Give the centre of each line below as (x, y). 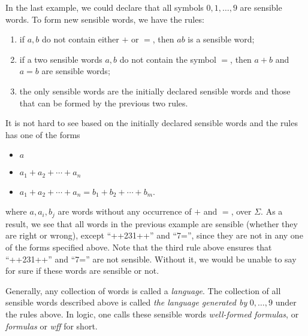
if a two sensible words (61, 59)
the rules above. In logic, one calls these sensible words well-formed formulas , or (152, 314)
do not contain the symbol (168, 59)
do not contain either (80, 39)
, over (241, 211)
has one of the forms (43, 134)
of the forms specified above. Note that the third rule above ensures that (139, 247)
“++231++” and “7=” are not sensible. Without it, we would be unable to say (151, 259)
